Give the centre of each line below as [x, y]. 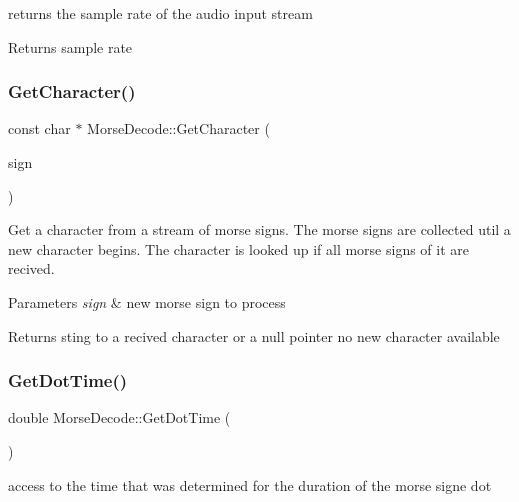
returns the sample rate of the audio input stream [160, 13]
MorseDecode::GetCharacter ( [178, 128]
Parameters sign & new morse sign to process [147, 301]
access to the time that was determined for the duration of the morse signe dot [250, 484]
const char [39, 128]
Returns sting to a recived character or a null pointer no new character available [254, 335]
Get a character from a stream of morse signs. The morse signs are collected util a [259, 229]
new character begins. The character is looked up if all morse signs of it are [239, 248]
